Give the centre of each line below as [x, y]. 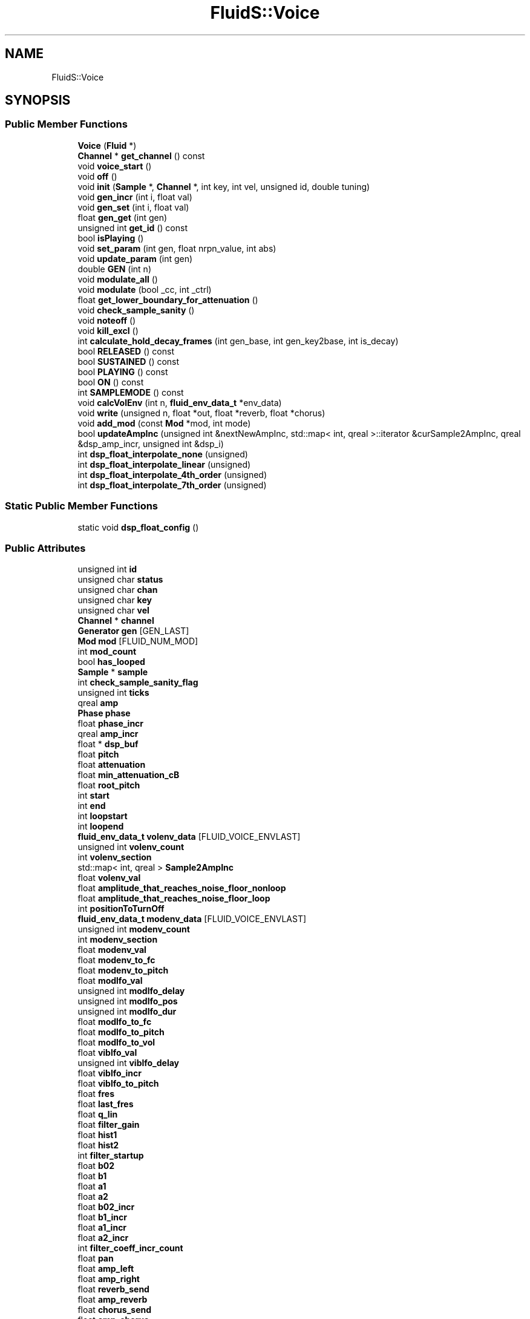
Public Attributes [45, 548]
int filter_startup [111, 1156]
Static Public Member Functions [82, 506]
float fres [96, 1094]
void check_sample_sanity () [136, 310]
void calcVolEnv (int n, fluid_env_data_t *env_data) [180, 402]
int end [92, 806]
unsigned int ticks [113, 693]
